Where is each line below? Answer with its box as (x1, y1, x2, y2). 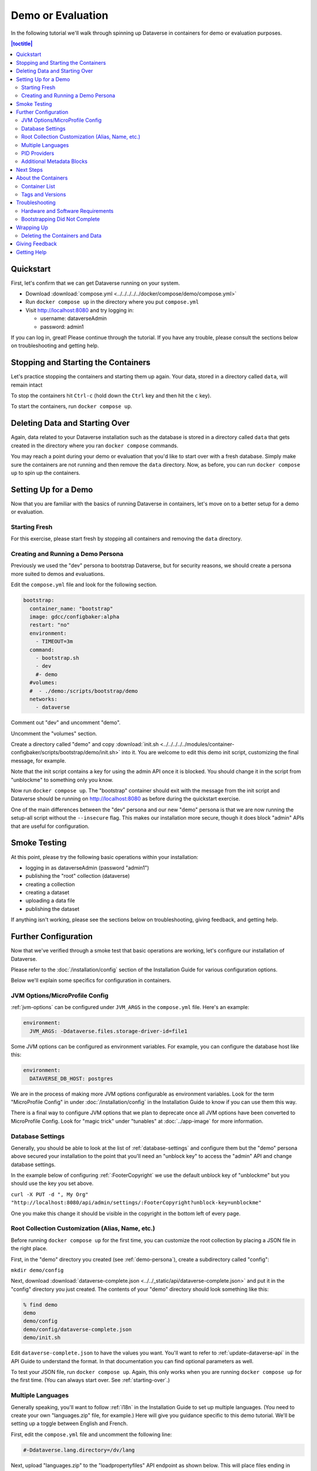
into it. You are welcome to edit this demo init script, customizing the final (121, 749, 299, 756)
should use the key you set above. (11, 1180, 94, 1187)
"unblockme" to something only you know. (11, 776, 114, 783)
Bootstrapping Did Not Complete (21, 215, 100, 223)
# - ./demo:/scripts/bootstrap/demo (29, 687, 138, 694)
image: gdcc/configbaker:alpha (29, 614, 120, 620)
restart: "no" (29, 621, 70, 628)
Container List (21, 182, 55, 189)
